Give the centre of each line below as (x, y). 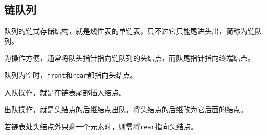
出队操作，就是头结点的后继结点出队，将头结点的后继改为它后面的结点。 (126, 109)
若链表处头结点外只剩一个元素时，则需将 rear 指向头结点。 (101, 126)
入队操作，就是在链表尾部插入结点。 (65, 92)
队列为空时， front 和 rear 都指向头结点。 (71, 75)
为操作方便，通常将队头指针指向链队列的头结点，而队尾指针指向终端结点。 (129, 58)
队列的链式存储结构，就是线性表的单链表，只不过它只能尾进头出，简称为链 (129, 31)
